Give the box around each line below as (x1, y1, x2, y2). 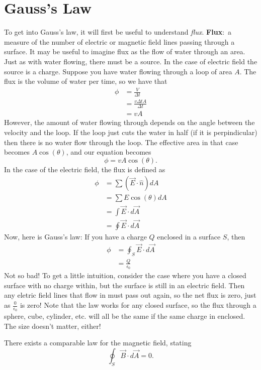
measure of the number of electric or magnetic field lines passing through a (4, 36, 235, 47)
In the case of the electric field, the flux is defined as (4, 164, 165, 174)
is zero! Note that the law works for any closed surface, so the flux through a (20, 300, 256, 310)
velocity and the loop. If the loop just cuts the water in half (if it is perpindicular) (4, 127, 257, 138)
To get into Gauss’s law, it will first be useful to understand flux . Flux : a (4, 27, 232, 37)
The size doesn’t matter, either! (4, 320, 101, 331)
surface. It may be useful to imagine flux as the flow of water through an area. (4, 46, 245, 57)
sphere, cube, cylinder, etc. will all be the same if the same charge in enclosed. (4, 311, 245, 321)
